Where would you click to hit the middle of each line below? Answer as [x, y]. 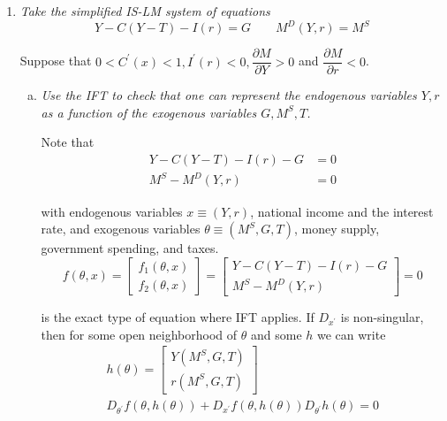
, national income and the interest [342, 211]
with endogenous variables [112, 211]
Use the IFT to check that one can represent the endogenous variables [229, 95]
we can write [352, 334]
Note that [68, 142]
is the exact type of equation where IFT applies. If [178, 317]
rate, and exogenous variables [121, 229]
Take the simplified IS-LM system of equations [145, 11]
